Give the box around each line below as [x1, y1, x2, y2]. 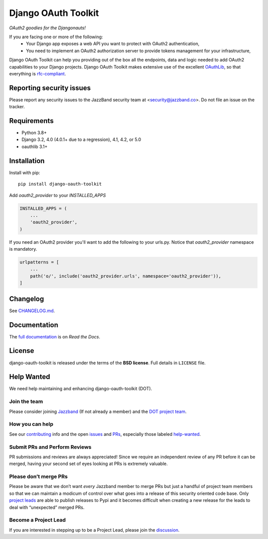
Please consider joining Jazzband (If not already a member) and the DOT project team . [9, 408, 187, 414]
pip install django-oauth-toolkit [18, 181, 102, 187]
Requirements [9, 117, 54, 125]
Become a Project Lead [9, 517, 66, 524]
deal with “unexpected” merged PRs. [9, 504, 85, 510]
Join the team [9, 398, 43, 405]
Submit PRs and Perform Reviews [9, 443, 92, 450]
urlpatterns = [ [19, 260, 60, 265]
